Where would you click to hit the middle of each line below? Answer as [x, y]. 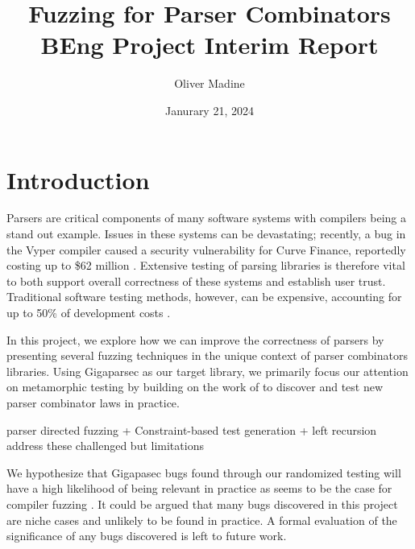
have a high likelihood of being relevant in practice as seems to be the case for [199, 488]
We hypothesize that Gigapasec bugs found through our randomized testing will [204, 472]
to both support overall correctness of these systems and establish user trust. [196, 281]
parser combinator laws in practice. [93, 402]
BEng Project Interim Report [210, 45]
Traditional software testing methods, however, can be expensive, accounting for [204, 297]
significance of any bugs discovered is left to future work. [147, 536]
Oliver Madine [210, 83]
